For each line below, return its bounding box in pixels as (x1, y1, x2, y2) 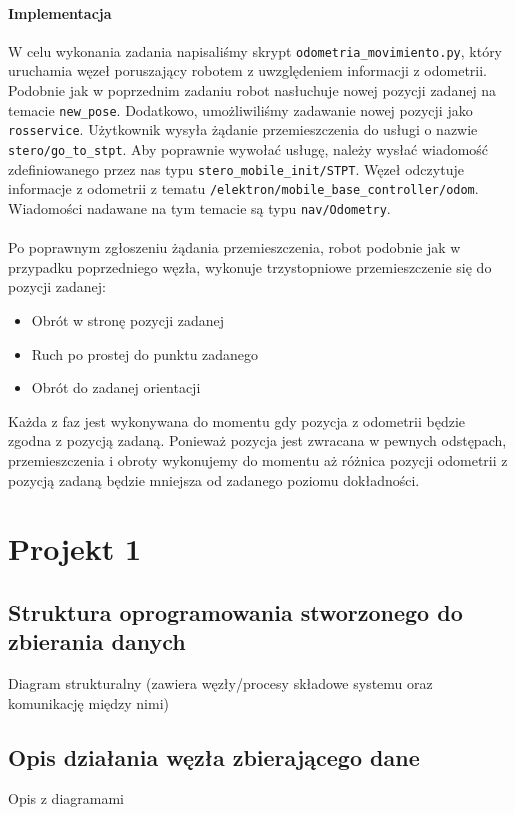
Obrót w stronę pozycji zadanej (31, 309, 225, 330)
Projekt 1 (8, 528, 142, 569)
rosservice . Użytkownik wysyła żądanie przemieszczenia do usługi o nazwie (8, 119, 478, 140)
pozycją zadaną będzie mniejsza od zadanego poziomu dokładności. (8, 469, 420, 490)
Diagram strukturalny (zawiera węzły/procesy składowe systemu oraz (8, 673, 433, 694)
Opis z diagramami (8, 788, 125, 809)
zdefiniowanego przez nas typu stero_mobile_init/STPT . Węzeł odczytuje (8, 158, 464, 179)
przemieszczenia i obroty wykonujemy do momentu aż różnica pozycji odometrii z (8, 449, 508, 470)
